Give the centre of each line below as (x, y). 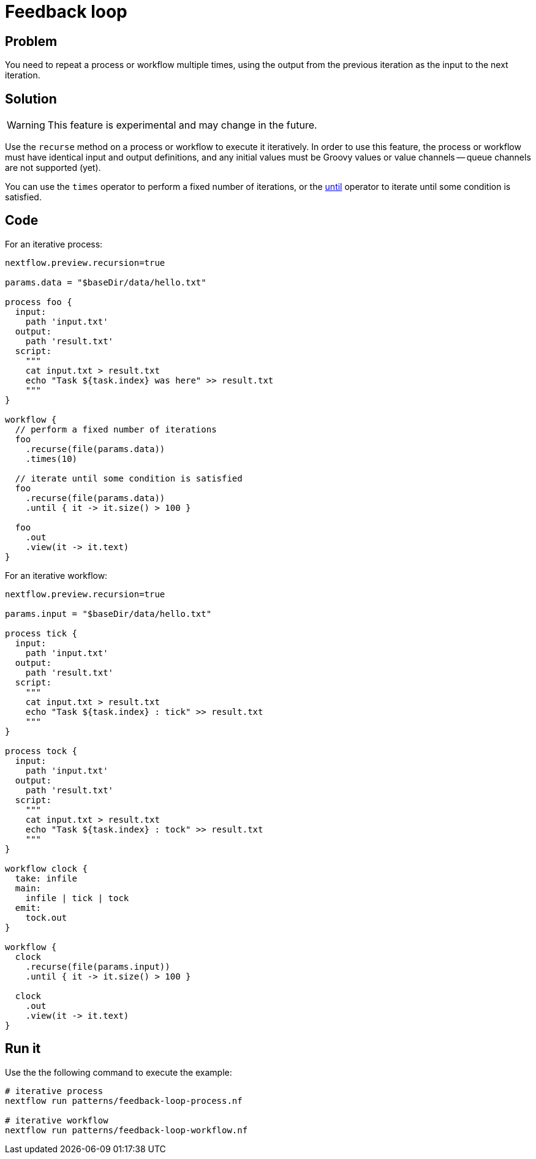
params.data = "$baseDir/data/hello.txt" (106, 282)
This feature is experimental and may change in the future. (182, 125)
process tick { (41, 633)
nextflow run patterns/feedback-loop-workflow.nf (126, 1130)
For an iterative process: (54, 244)
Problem (31, 41)
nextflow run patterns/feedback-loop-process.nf (124, 1100)
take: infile (46, 878)
